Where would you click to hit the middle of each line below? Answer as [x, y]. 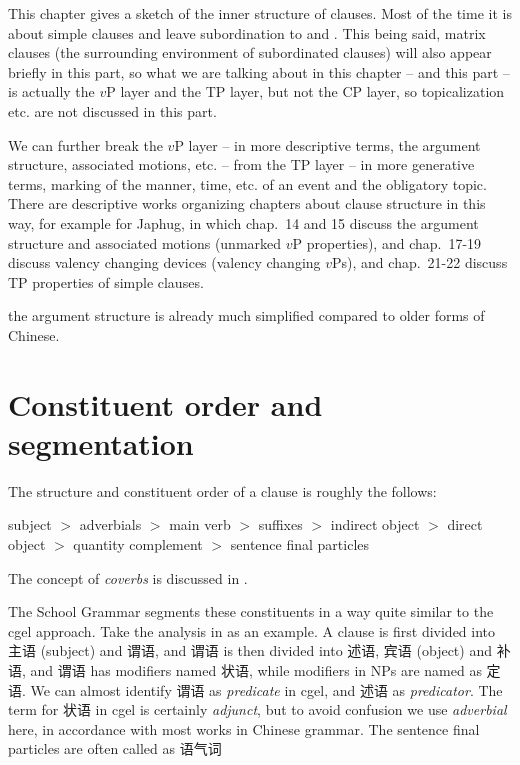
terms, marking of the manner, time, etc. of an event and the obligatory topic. [247, 183]
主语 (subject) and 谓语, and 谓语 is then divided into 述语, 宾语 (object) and [250, 650]
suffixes [280, 524]
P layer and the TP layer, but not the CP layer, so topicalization [305, 91]
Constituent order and [165, 403]
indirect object [375, 524]
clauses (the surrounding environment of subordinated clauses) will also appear [250, 52]
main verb [200, 524]
